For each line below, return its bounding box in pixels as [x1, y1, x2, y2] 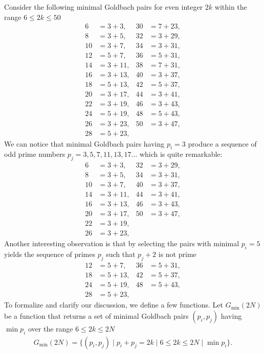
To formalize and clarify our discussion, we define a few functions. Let [4, 299, 224, 310]
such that [106, 249, 136, 259]
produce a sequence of [188, 138, 257, 149]
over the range [28, 323, 73, 334]
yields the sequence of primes [4, 249, 95, 259]
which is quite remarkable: [139, 149, 223, 159]
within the [214, 2, 247, 12]
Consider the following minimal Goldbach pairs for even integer [4, 2, 203, 12]
